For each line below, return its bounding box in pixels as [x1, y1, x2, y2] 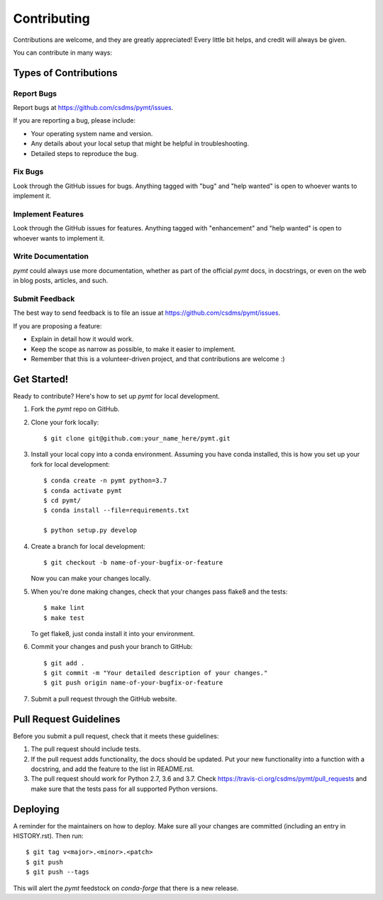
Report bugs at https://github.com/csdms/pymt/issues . [13, 104, 174, 112]
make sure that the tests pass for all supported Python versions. [30, 784, 218, 793]
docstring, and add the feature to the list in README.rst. [30, 765, 194, 773]
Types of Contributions [13, 67, 118, 79]
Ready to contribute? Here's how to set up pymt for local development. [13, 391, 220, 400]
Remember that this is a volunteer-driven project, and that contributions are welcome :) [30, 355, 285, 363]
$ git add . [43, 659, 85, 667]
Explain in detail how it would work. [30, 335, 134, 343]
